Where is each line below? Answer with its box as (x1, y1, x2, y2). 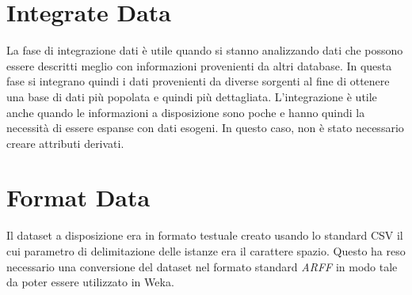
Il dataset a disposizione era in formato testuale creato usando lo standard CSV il (6, 227, 403, 244)
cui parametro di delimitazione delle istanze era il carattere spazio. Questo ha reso (6, 243, 406, 259)
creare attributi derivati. (6, 134, 124, 151)
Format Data (6, 181, 151, 214)
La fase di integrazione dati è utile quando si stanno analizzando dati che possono (6, 42, 403, 59)
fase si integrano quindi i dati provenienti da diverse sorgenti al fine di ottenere (6, 73, 390, 89)
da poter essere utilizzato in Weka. (6, 274, 174, 290)
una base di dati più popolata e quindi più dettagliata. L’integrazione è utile (6, 88, 377, 104)
